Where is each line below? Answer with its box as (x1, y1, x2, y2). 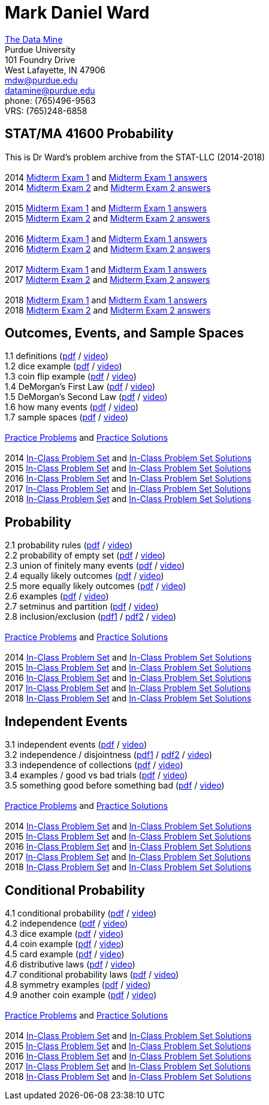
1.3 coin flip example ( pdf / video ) (5, 371, 137, 382)
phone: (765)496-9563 (5, 95, 96, 106)
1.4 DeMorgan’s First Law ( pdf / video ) (5, 381, 156, 392)
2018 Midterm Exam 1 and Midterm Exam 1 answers (5, 294, 207, 305)
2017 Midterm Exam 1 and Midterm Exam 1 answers (5, 264, 207, 274)
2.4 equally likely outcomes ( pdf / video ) (5, 571, 164, 581)
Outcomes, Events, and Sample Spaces (5, 325, 244, 341)
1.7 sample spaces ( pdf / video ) (5, 412, 129, 423)
